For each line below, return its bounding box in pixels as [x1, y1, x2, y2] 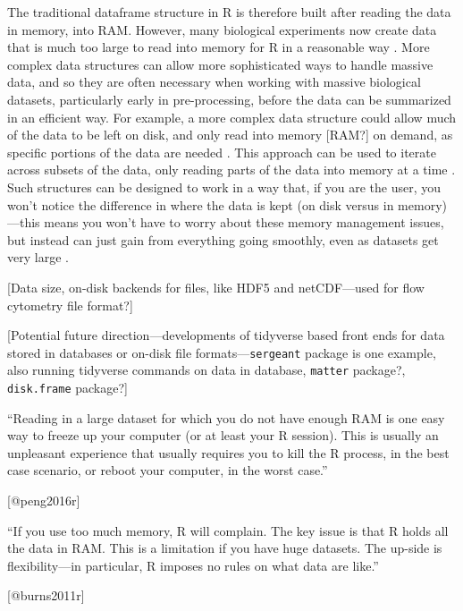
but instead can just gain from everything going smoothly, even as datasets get [7, 230, 439, 249]
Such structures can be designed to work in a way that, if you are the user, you [7, 177, 442, 196]
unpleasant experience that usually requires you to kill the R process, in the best [7, 443, 450, 462]
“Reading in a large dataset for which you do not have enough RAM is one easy [7, 408, 445, 427]
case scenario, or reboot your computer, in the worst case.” [7, 461, 328, 479]
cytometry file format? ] [7, 295, 133, 314]
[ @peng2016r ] [7, 491, 80, 510]
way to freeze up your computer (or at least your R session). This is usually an [7, 426, 439, 445]
